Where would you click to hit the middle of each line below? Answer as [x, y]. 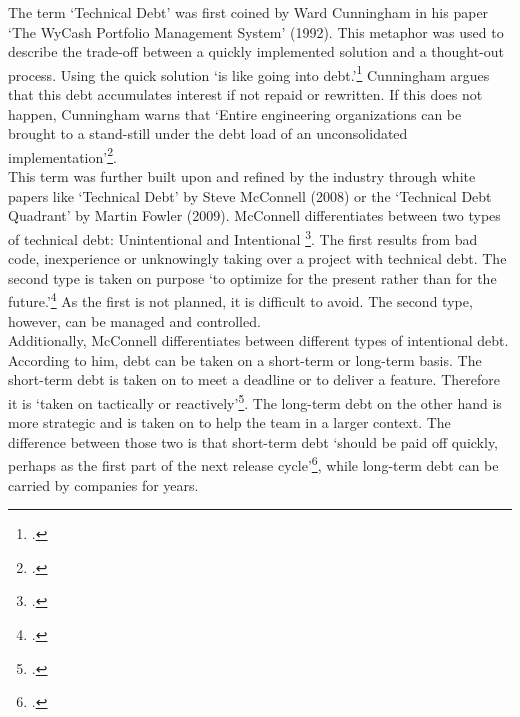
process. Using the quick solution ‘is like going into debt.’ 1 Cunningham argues [249, 73]
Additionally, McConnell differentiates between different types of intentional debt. [258, 340]
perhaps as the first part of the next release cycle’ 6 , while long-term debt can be [253, 463]
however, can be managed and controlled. [134, 320]
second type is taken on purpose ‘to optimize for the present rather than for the [252, 277]
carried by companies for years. [103, 484]
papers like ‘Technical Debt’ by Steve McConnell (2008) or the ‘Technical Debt [250, 195]
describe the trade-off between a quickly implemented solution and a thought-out [256, 51]
